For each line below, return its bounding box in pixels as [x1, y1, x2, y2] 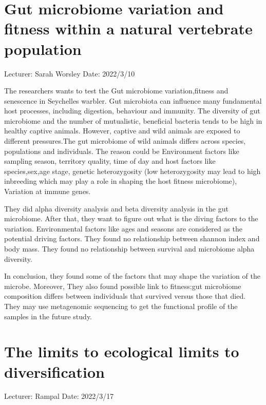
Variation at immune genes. [4, 186, 91, 197]
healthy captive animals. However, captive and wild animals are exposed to [4, 125, 240, 136]
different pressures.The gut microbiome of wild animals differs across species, [4, 136, 246, 146]
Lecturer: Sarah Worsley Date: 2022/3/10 [4, 68, 135, 79]
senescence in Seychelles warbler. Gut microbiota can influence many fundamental [4, 95, 262, 106]
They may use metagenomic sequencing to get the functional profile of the [4, 300, 238, 311]
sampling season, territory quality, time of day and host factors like [4, 156, 216, 166]
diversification [4, 361, 105, 382]
